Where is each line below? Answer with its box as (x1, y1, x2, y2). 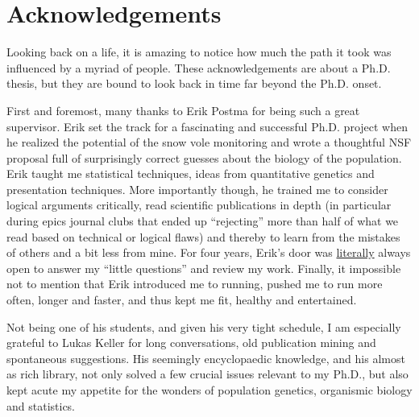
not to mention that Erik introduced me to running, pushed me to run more (6, 275, 383, 292)
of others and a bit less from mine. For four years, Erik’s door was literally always (6, 244, 411, 261)
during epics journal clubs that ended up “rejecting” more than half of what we (6, 213, 399, 229)
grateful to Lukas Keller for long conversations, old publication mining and (6, 334, 376, 351)
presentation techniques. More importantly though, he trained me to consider (6, 180, 388, 197)
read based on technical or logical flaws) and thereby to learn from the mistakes (6, 228, 400, 245)
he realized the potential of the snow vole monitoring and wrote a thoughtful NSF (6, 134, 412, 151)
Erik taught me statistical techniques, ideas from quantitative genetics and (6, 165, 375, 182)
